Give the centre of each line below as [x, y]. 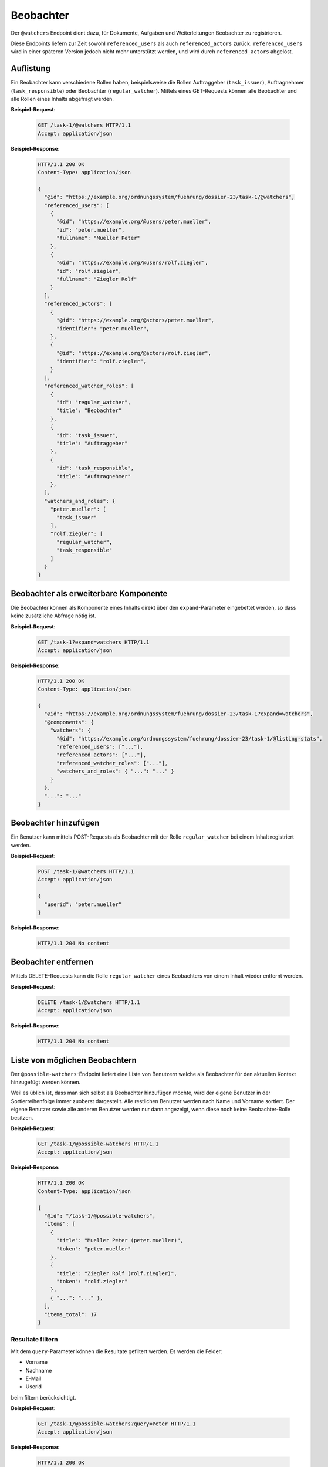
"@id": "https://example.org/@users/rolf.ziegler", [132, 263]
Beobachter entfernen [52, 962]
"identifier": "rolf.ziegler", [102, 361]
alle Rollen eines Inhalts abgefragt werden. [62, 99]
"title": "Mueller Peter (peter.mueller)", [120, 1240]
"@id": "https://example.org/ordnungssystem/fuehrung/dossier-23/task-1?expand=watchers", [179, 714]
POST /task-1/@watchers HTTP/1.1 [86, 872]
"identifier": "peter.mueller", [103, 328]
